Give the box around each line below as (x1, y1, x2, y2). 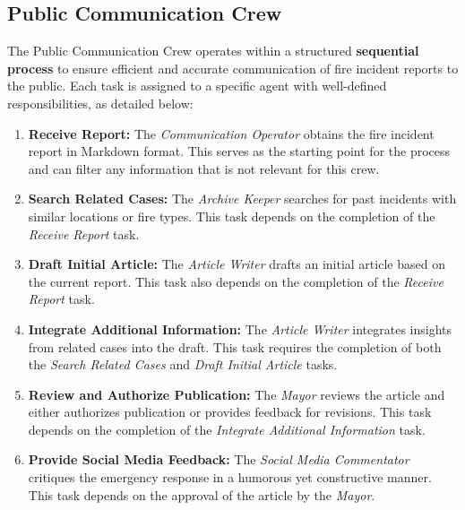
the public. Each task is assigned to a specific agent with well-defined (7, 76, 387, 95)
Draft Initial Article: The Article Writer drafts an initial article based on (28, 255, 445, 273)
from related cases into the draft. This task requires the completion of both (28, 337, 442, 356)
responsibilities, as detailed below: (7, 93, 194, 112)
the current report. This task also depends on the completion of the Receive (28, 272, 443, 290)
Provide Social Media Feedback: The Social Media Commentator (28, 450, 409, 469)
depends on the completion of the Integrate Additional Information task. (28, 419, 426, 438)
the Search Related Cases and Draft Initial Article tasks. (28, 355, 338, 374)
